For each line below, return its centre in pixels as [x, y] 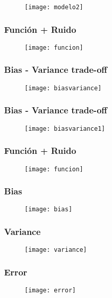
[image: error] [50, 291]
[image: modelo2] [54, 7]
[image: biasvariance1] [65, 128]
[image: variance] [56, 250]
